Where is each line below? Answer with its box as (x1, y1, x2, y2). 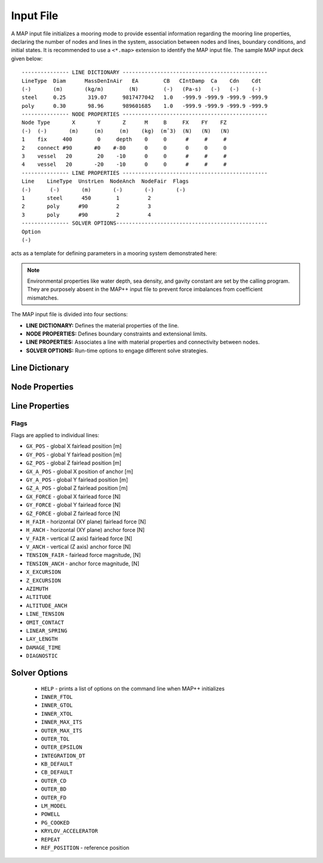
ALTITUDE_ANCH (26, 602, 68, 609)
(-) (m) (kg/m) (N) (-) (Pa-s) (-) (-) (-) (22, 86, 261, 92)
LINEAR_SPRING (26, 628, 68, 634)
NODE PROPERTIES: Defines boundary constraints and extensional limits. (26, 330, 208, 338)
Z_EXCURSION (26, 577, 61, 584)
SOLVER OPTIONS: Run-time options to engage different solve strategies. (26, 347, 208, 354)
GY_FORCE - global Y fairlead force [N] (26, 501, 121, 508)
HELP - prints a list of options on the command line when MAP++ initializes (41, 685, 225, 692)
